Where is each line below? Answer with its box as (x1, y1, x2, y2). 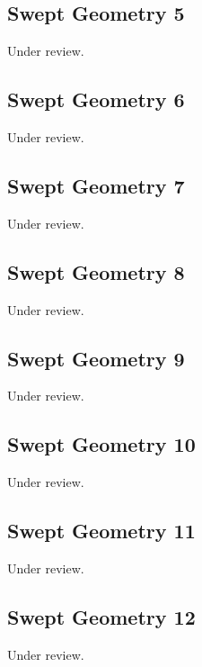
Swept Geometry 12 (7, 602, 196, 630)
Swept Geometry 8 (7, 257, 185, 285)
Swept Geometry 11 (7, 517, 196, 545)
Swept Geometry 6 (7, 86, 185, 113)
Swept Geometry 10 (7, 430, 196, 458)
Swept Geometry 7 (7, 171, 185, 199)
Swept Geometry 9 (7, 344, 185, 372)
